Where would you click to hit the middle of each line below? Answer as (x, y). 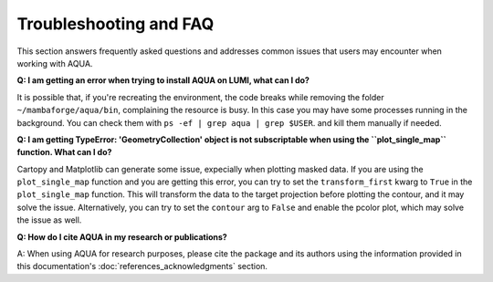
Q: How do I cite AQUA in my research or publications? (122, 236)
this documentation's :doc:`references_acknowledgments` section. (142, 266)
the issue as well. (49, 220)
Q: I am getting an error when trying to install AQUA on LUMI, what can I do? (163, 80)
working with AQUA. (55, 63)
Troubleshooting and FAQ (115, 24)
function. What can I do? (64, 152)
